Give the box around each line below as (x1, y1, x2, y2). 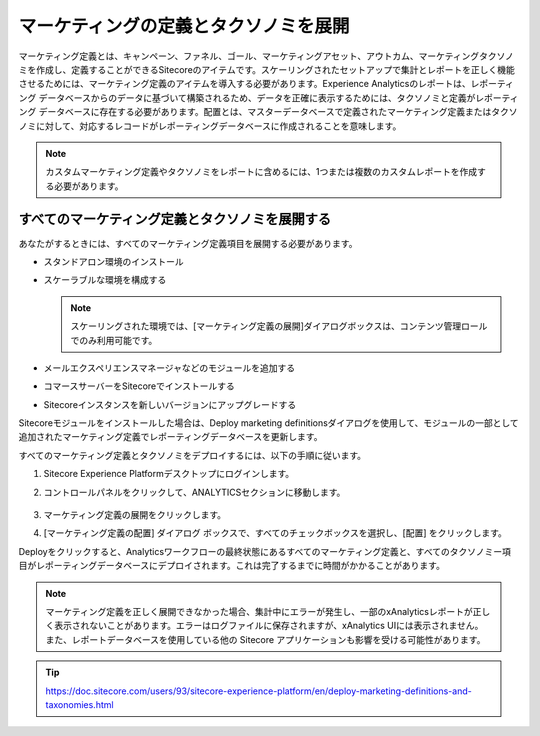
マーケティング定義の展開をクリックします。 (43, 509, 227, 521)
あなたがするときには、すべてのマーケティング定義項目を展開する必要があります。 (18, 237, 358, 249)
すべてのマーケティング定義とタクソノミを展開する (18, 211, 332, 228)
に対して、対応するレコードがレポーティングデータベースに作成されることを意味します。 (35, 120, 402, 132)
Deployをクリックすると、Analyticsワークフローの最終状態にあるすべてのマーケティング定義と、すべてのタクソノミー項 (18, 545, 512, 557)
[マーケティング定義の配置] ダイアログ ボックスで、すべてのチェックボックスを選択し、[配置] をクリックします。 (43, 527, 507, 539)
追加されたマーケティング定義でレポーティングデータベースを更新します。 (18, 431, 323, 443)
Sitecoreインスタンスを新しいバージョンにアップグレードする (43, 398, 297, 410)
